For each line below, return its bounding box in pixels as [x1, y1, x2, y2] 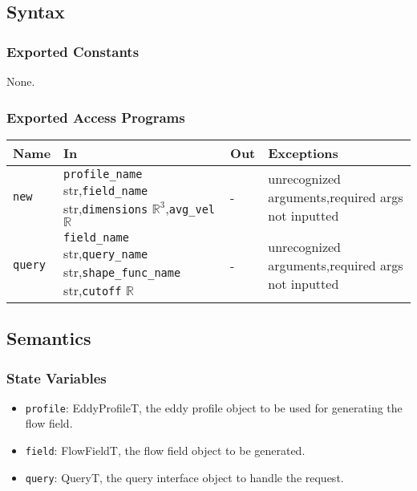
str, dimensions [63, 198, 148, 217]
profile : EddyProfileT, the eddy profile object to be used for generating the [25, 399, 403, 416]
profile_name [63, 167, 143, 181]
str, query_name [63, 243, 148, 262]
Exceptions [268, 143, 338, 162]
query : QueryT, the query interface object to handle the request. [25, 469, 344, 485]
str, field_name [63, 180, 148, 199]
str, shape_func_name [63, 262, 181, 281]
